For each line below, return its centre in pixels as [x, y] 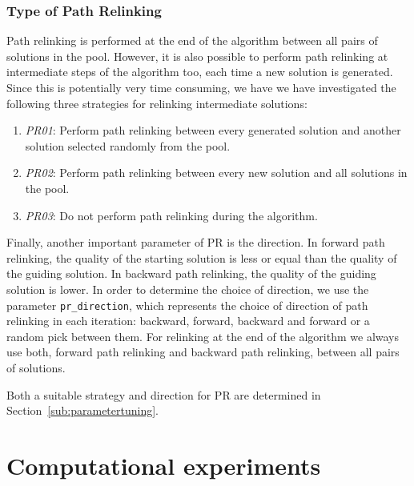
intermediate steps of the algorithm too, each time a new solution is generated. [200, 72]
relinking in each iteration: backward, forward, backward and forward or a [188, 321]
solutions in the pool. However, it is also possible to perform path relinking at [197, 56]
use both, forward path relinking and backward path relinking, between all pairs [203, 352]
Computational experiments [164, 465]
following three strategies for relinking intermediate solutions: [157, 103]
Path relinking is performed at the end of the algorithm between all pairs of [192, 40]
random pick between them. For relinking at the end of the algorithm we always [203, 336]
